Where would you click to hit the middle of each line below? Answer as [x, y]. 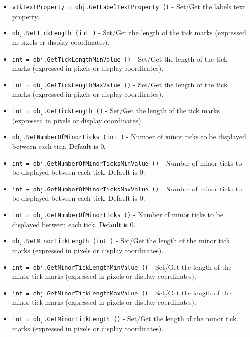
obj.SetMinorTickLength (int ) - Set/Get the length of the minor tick [121, 241]
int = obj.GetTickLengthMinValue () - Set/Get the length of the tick [120, 58]
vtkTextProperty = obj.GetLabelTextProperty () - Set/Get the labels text [129, 6]
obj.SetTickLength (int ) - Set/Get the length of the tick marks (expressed [129, 32]
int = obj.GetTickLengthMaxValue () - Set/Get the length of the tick [120, 84]
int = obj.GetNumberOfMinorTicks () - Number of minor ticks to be [117, 214]
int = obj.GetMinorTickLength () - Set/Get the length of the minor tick [124, 318]
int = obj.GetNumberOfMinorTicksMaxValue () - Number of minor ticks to [127, 188]
